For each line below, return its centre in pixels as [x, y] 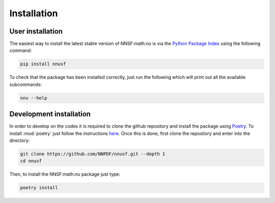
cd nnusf [31, 161]
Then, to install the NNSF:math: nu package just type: [65, 174]
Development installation [50, 114]
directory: [20, 140]
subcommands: [26, 84]
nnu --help [34, 98]
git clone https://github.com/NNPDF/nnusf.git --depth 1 [93, 154]
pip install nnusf [43, 64]
